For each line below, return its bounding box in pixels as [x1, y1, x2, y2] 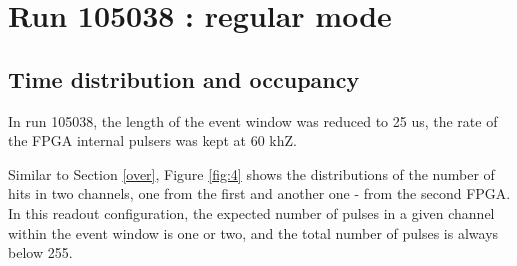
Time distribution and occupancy [8, 63, 360, 94]
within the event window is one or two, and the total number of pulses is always [8, 222, 499, 243]
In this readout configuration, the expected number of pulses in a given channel [8, 202, 495, 223]
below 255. [8, 242, 73, 263]
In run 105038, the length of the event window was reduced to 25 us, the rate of [8, 110, 498, 131]
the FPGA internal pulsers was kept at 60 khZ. [8, 130, 297, 151]
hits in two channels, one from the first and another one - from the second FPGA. [8, 183, 511, 204]
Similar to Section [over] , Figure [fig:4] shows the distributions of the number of [8, 163, 495, 184]
